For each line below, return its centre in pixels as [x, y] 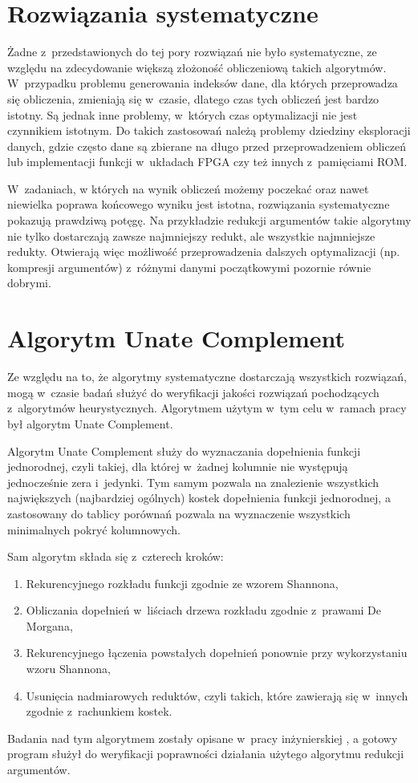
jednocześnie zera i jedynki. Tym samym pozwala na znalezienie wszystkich [193, 482]
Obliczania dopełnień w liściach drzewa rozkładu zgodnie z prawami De [204, 610]
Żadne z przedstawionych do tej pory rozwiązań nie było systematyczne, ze [192, 52]
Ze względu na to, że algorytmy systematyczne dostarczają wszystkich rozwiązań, [207, 377]
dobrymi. [29, 283]
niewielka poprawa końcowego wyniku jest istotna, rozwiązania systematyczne [199, 204]
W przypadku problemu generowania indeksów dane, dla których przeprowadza [203, 83]
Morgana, [49, 625]
